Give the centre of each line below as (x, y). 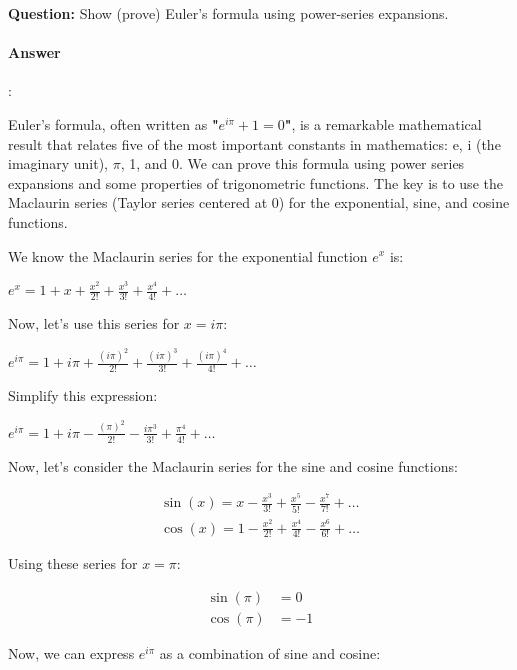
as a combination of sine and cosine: (270, 653)
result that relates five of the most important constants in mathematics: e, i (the (254, 143)
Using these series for (73, 563)
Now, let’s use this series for (94, 322)
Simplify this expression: (83, 395)
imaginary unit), (58, 163)
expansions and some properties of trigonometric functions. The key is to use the (255, 182)
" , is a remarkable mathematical (383, 123)
